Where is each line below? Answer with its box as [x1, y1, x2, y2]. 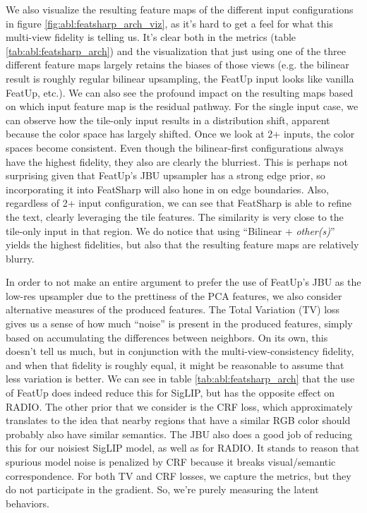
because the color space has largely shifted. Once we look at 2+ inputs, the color [6, 126, 355, 141]
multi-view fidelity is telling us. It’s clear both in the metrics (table [6, 30, 296, 44]
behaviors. [6, 495, 49, 510]
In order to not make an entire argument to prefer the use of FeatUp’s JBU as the [6, 274, 361, 289]
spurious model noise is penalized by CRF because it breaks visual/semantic [6, 454, 336, 469]
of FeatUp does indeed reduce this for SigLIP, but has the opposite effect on [6, 385, 335, 400]
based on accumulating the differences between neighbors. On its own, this [6, 330, 328, 344]
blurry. [6, 251, 35, 265]
